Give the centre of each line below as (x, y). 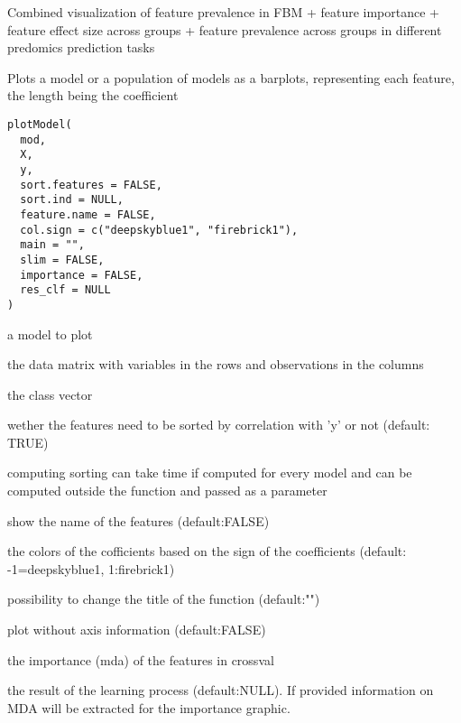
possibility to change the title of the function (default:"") (164, 599)
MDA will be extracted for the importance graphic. (149, 707)
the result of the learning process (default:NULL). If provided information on (221, 690)
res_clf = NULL (65, 290)
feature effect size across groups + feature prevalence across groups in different (225, 29)
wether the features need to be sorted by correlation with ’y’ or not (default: (219, 425)
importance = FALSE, (82, 275)
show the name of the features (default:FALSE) (138, 520)
